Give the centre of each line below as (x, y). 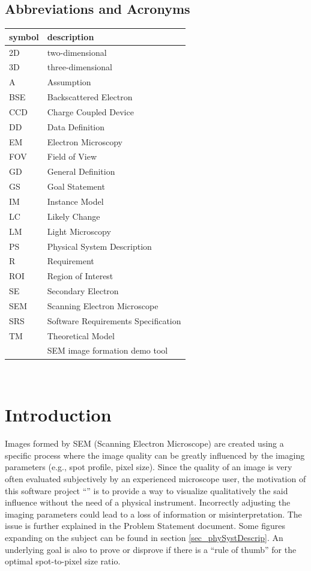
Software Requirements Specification (114, 320)
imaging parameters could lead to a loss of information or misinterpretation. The (153, 514)
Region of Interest (80, 276)
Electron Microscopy (85, 141)
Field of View (72, 156)
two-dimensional (77, 52)
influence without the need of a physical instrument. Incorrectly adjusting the (148, 502)
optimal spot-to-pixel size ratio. (63, 561)
